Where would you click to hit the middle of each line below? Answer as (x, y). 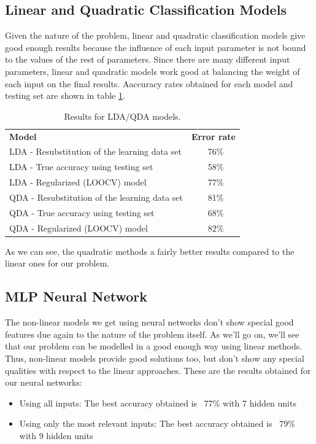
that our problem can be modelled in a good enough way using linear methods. (154, 346)
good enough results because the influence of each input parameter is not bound (156, 47)
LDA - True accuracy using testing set (81, 167)
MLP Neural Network (76, 296)
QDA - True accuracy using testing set (82, 212)
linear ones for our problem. (57, 263)
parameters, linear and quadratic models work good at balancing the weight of (152, 71)
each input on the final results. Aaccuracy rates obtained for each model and (149, 83)
